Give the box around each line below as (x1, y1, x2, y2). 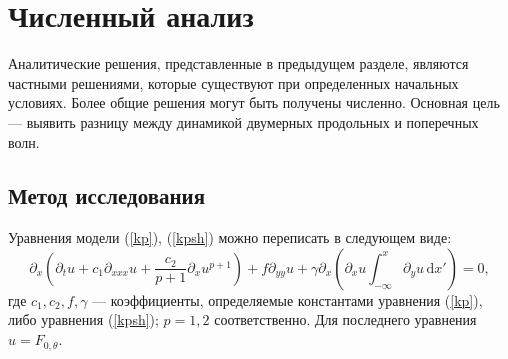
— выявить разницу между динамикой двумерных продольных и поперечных (8, 111, 479, 132)
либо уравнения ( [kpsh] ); (8, 309, 159, 330)
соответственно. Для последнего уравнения (214, 309, 477, 330)
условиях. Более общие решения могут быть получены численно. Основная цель (8, 92, 500, 113)
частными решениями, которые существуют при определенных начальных (8, 72, 459, 93)
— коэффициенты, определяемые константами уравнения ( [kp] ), (92, 289, 483, 310)
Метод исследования (8, 180, 206, 211)
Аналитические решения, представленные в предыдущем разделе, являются (8, 53, 469, 74)
